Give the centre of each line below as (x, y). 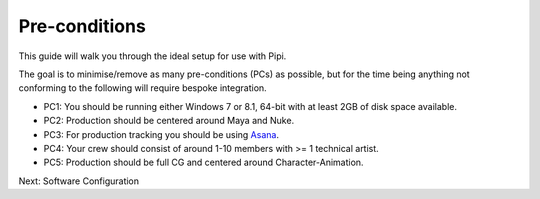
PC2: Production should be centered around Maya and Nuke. (169, 121)
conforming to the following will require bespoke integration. (142, 88)
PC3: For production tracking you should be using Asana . (161, 134)
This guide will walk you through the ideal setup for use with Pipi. (152, 56)
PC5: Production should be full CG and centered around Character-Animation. (203, 162)
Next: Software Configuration (79, 181)
